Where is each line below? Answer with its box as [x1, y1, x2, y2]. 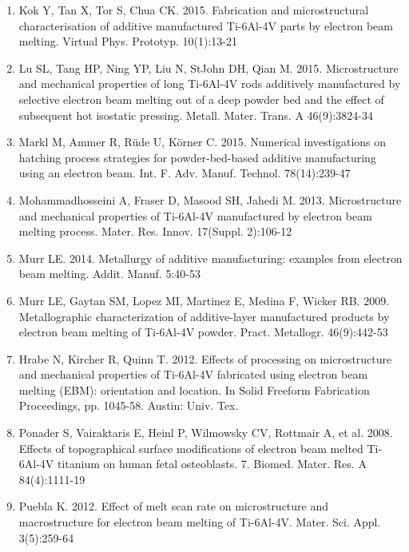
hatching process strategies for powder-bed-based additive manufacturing [18, 149, 376, 165]
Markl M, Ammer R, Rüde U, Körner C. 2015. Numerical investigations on [18, 133, 387, 150]
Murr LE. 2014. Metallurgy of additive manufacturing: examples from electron [18, 249, 403, 266]
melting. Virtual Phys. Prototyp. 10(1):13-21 [18, 33, 237, 50]
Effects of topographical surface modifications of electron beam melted [18, 439, 363, 456]
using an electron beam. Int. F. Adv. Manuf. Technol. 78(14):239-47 [18, 165, 351, 181]
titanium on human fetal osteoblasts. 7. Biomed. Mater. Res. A [58, 455, 367, 472]
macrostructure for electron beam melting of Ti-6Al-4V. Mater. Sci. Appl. [18, 514, 381, 530]
